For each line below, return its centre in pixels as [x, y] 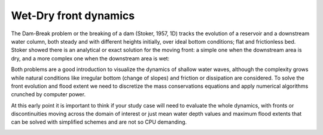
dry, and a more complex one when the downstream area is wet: [90, 58]
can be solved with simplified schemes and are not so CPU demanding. [99, 122]
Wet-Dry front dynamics [73, 16]
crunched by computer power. [48, 94]
